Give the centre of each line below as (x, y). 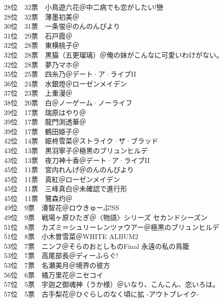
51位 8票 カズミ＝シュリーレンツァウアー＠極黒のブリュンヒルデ (112, 227)
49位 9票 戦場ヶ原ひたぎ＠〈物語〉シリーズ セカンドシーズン (106, 217)
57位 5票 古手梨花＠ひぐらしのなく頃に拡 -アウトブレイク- (101, 293)
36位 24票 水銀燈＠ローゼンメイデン (66, 83)
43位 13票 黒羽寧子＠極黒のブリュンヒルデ (76, 150)
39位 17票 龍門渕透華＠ (45, 122)
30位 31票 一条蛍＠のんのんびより (62, 26)
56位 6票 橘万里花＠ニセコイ (54, 274)
